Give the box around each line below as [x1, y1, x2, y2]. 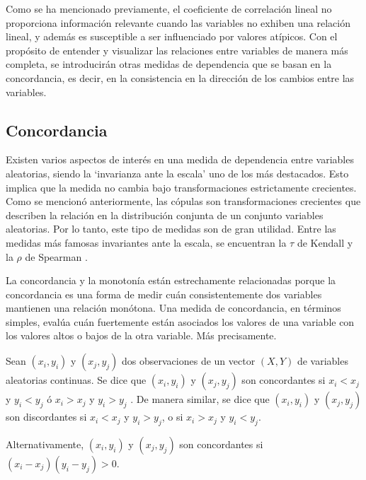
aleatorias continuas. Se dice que [6, 373, 147, 387]
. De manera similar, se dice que [130, 392, 270, 406]
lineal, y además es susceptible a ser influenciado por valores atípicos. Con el [6, 29, 338, 44]
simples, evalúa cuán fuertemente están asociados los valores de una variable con [6, 314, 355, 329]
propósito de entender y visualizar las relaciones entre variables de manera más [6, 42, 348, 57]
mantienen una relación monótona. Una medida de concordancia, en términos [6, 300, 341, 315]
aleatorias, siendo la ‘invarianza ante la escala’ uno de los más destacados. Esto [6, 165, 349, 180]
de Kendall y [297, 235, 353, 250]
